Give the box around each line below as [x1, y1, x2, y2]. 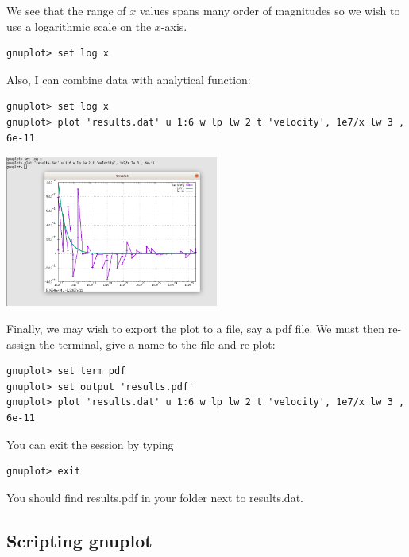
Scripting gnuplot [6, 528, 152, 552]
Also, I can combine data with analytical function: [6, 71, 251, 87]
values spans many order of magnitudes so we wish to [139, 2, 400, 18]
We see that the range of [6, 2, 126, 18]
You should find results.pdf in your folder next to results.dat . [6, 489, 303, 505]
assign [6, 335, 36, 352]
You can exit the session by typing [6, 435, 174, 452]
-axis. [160, 17, 187, 34]
